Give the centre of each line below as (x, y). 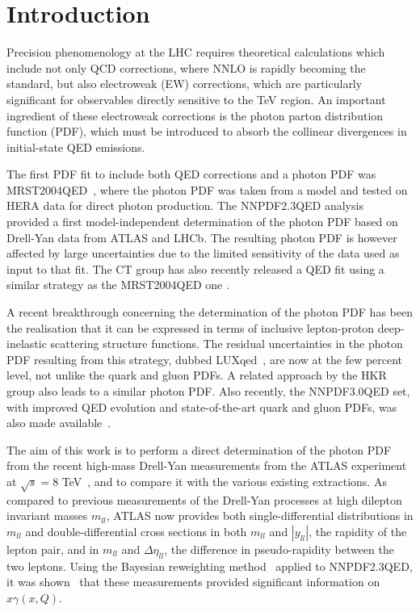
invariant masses (47, 516)
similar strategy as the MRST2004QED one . (118, 285)
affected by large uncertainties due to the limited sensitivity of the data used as (203, 253)
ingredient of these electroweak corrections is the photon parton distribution (195, 115)
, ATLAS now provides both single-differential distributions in (260, 516)
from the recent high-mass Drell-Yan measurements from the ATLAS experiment (207, 465)
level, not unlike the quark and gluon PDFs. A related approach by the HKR (197, 375)
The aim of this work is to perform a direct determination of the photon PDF (199, 449)
